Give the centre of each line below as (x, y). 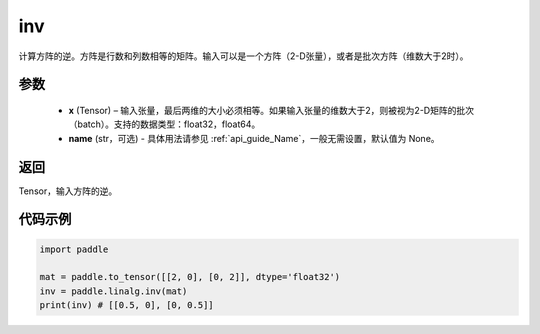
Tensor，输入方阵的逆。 (68, 191)
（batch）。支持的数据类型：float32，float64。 (164, 124)
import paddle (74, 249)
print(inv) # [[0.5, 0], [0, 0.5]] (126, 305)
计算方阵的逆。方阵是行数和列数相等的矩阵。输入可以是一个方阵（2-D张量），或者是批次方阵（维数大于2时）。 (243, 56)
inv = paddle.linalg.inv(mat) (113, 291)
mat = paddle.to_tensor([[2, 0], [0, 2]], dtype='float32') (190, 277)
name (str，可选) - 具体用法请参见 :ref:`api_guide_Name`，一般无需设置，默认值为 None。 (254, 138)
